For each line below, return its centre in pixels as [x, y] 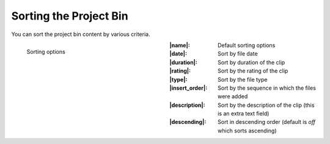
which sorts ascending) [247, 131]
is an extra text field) [244, 113]
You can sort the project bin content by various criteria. [81, 34]
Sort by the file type [243, 79]
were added [233, 96]
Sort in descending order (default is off [267, 122]
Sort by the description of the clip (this [266, 105]
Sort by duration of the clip [251, 62]
